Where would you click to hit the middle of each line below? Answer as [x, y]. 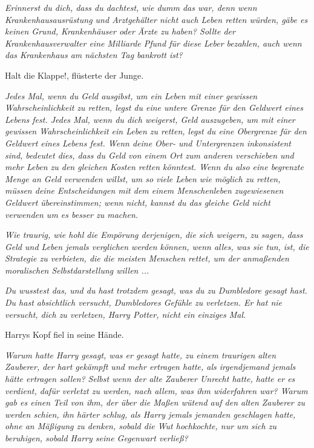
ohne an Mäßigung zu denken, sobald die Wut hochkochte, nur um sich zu [141, 426]
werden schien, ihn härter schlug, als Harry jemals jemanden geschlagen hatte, [150, 414]
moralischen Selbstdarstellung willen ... [77, 270]
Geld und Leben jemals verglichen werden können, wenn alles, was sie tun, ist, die [157, 246]
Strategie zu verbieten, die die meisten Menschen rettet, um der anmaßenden [147, 258]
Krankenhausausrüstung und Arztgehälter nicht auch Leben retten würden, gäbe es [156, 19]
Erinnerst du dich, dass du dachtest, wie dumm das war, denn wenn [131, 7]
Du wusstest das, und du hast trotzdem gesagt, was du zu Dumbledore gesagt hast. [156, 290]
